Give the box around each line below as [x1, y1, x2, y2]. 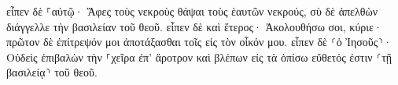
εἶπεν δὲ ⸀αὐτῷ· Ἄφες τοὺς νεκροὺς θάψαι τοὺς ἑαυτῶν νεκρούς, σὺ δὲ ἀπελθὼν [6, 3, 378, 19]
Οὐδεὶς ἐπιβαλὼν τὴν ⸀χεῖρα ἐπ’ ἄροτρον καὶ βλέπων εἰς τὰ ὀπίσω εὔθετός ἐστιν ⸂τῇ [6, 48, 392, 65]
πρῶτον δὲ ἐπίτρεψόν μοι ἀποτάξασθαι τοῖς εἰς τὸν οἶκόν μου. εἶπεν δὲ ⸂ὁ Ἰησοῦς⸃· [6, 34, 392, 50]
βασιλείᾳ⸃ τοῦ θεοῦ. [6, 64, 98, 80]
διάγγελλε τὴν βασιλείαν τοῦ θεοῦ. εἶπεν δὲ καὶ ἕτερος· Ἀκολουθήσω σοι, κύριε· [6, 18, 382, 34]
